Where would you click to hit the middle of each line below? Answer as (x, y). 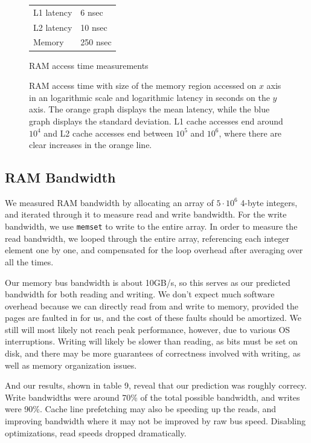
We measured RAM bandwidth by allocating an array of (109, 202)
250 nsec (96, 42)
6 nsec (92, 12)
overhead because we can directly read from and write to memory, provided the (152, 306)
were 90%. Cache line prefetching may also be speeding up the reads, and (141, 409)
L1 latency (53, 12)
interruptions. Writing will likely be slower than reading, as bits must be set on (151, 341)
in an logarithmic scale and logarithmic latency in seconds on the (149, 97)
